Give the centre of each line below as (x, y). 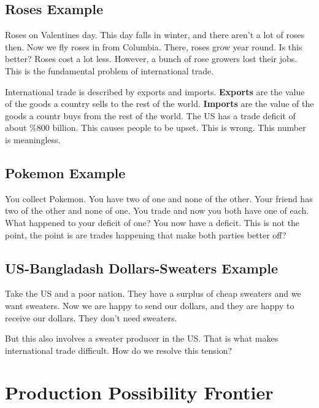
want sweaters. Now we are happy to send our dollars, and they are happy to (150, 305)
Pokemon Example (65, 172)
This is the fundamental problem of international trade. (110, 70)
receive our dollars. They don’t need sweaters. (91, 317)
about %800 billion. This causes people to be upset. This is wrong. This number (156, 127)
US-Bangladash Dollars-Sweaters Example (141, 268)
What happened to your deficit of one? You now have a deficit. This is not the (152, 222)
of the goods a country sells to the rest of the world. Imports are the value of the (159, 104)
